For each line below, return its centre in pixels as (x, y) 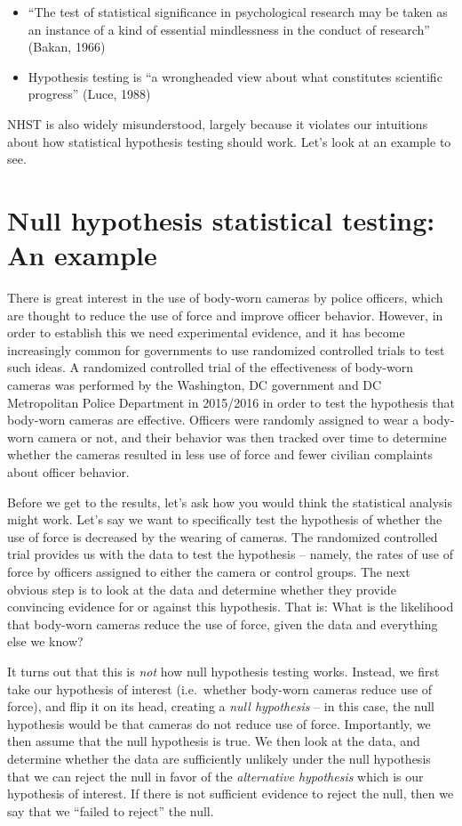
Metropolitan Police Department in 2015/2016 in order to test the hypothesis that (231, 402)
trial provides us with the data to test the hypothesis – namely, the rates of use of (230, 554)
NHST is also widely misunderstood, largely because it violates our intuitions (218, 123)
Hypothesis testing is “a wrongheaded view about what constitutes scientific (235, 76)
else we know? (45, 641)
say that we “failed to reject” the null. (111, 810)
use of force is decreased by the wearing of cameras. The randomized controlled (223, 536)
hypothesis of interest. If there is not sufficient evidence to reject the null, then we (231, 794)
